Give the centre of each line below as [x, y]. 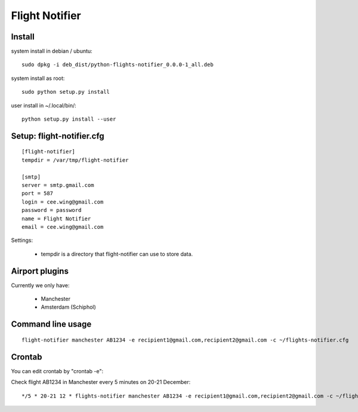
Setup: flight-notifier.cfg [58, 136]
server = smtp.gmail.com [58, 185]
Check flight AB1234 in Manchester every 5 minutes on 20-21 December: [101, 382]
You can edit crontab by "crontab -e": [57, 371]
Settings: [22, 240]
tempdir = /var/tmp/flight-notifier [75, 160]
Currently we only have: [40, 285]
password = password [52, 210]
